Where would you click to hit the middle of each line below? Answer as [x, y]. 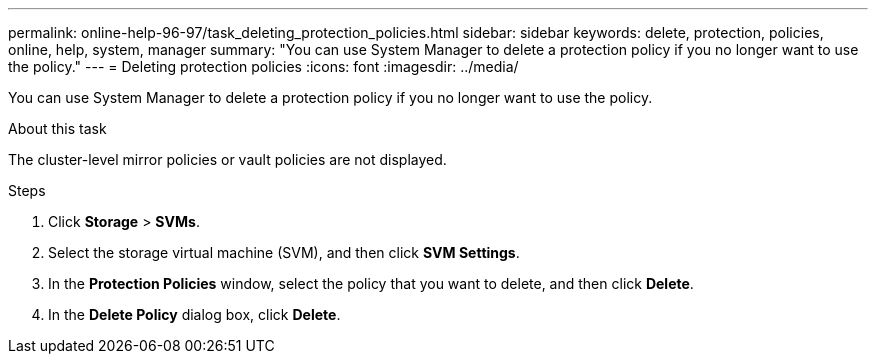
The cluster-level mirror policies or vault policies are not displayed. [227, 159]
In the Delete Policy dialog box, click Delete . [194, 314]
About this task [57, 128]
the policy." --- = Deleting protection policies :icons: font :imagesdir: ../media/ [263, 66]
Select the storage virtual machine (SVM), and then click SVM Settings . [284, 252]
